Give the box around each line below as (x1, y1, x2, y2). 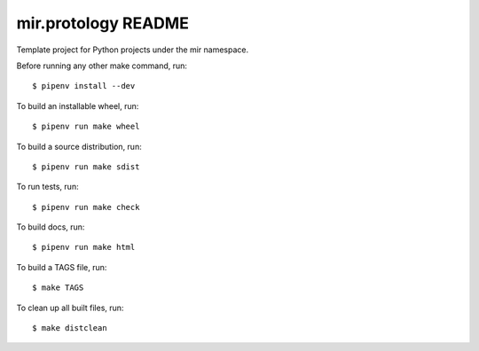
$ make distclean (32, 324, 107, 333)
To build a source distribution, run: (16, 141, 142, 152)
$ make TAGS (32, 283, 84, 292)
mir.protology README (16, 13, 190, 33)
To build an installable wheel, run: (16, 100, 139, 111)
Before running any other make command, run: (16, 60, 188, 71)
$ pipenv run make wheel (32, 121, 140, 132)
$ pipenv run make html (32, 242, 136, 253)
